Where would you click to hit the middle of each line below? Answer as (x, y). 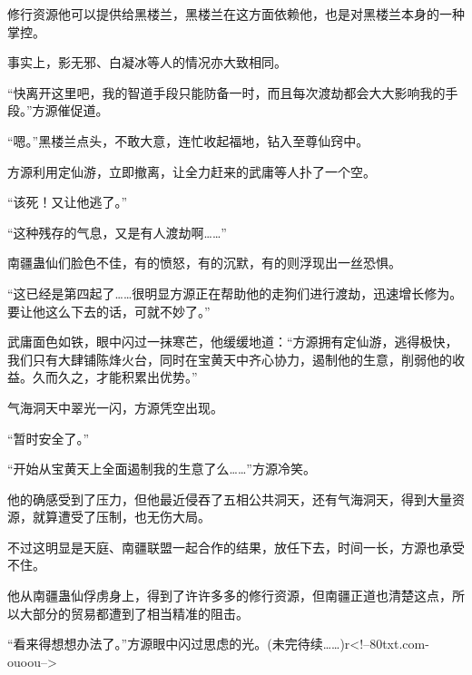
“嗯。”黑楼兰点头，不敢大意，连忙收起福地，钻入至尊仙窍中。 (188, 140)
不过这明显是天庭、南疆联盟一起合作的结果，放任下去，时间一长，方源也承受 (236, 547)
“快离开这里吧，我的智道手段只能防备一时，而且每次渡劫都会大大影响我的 (226, 92)
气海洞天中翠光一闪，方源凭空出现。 (115, 407)
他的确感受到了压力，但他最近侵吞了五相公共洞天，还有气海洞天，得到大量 (230, 499)
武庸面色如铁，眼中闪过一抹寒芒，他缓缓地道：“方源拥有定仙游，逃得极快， (233, 342)
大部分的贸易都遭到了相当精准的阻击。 (134, 613)
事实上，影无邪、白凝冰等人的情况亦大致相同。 (147, 62)
